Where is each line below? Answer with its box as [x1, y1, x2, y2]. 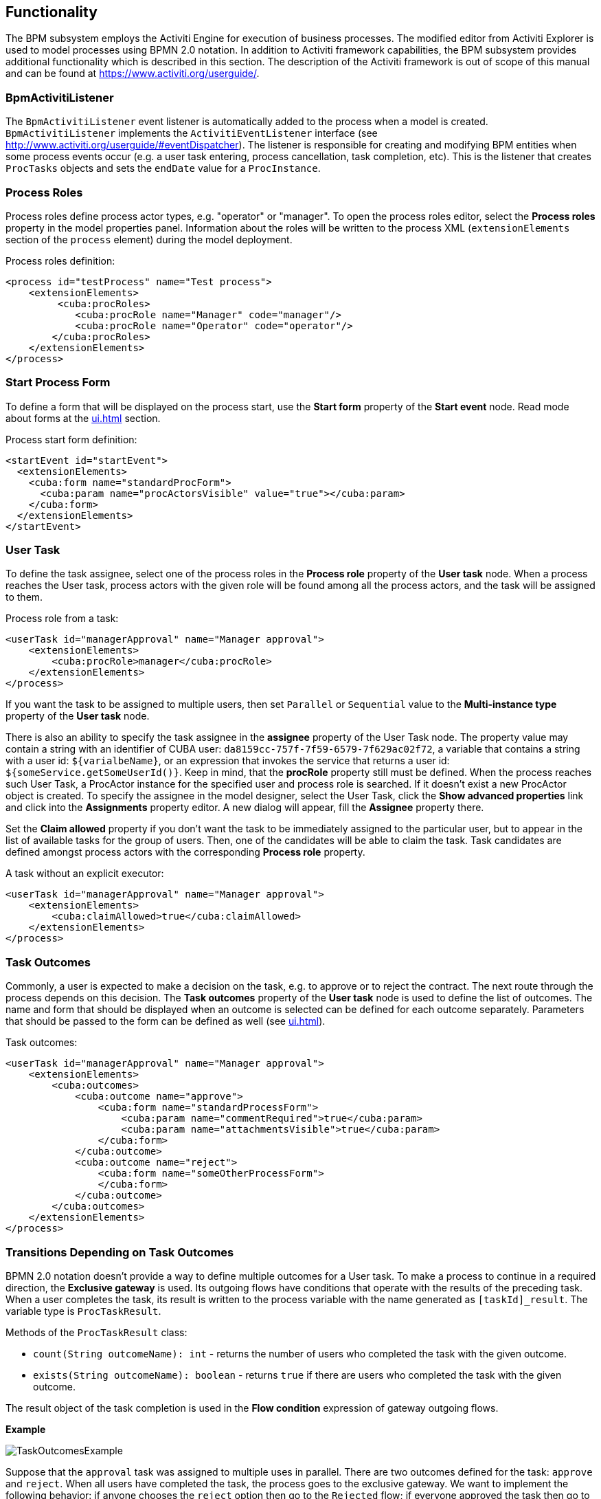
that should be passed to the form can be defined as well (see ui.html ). [5, 1015, 326, 1028]
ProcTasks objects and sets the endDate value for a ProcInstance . [5, 162, 321, 175]
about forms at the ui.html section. [5, 412, 161, 424]
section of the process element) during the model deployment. [5, 233, 293, 245]
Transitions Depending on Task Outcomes [5, 1245, 234, 1259]
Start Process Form [5, 375, 111, 390]
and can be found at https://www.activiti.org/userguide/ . [5, 67, 260, 80]
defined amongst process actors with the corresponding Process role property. [5, 846, 365, 858]
